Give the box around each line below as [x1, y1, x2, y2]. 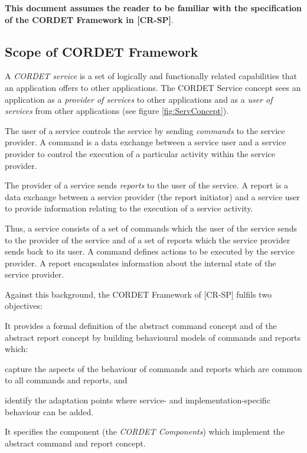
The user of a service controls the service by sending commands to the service [5, 124, 285, 136]
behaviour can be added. [5, 405, 94, 418]
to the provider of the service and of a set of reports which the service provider [5, 233, 290, 246]
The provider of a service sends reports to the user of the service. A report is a [5, 179, 289, 191]
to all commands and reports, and [5, 374, 128, 386]
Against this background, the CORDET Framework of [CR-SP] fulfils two [5, 288, 272, 300]
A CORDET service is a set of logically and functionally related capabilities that [5, 70, 298, 82]
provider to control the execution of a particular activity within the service [5, 147, 276, 159]
